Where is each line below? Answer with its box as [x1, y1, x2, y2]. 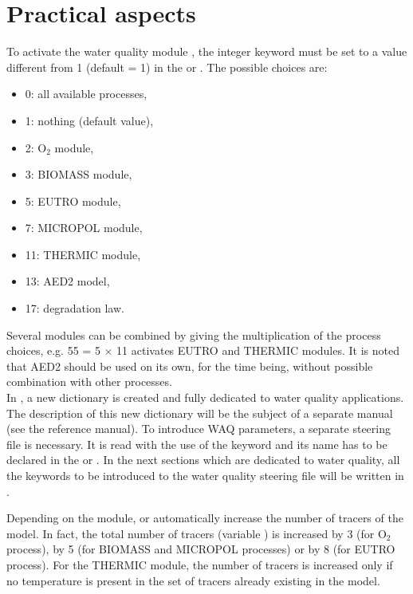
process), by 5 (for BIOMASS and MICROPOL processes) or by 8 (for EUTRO [6, 541, 395, 557]
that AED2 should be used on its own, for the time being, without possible [6, 357, 373, 374]
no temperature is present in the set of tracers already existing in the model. [6, 572, 380, 588]
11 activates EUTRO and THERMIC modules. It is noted [116, 342, 399, 359]
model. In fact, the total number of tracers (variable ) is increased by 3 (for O [6, 525, 387, 541]
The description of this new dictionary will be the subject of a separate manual [6, 404, 393, 421]
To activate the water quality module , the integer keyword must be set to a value [6, 43, 407, 60]
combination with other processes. [6, 373, 172, 390]
